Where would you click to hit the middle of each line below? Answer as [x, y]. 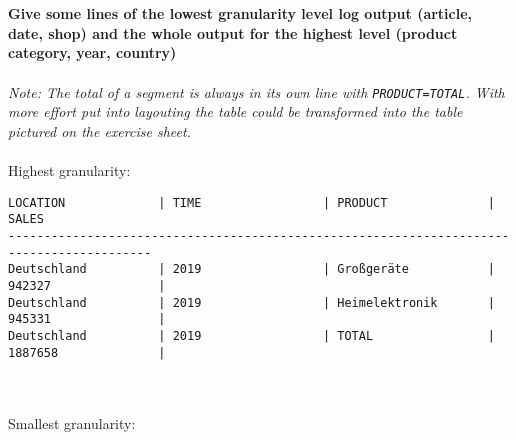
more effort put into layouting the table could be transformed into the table [235, 111]
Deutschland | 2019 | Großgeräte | [251, 269]
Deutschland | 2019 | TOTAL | [251, 335]
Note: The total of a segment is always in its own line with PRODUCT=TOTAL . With [256, 91]
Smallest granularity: [72, 423]
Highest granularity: [69, 170]
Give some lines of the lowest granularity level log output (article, [240, 13]
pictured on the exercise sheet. [99, 130]
